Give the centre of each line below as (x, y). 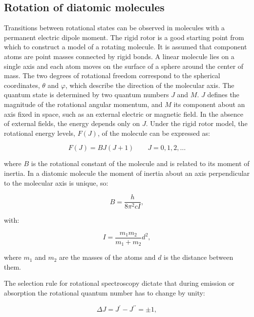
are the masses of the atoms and (107, 257)
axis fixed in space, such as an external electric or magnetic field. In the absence (124, 114)
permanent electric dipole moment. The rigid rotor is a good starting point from (124, 37)
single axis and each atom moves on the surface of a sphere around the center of (124, 66)
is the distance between (199, 257)
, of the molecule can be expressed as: (154, 133)
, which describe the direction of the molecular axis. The (150, 85)
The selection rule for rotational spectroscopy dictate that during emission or (119, 283)
